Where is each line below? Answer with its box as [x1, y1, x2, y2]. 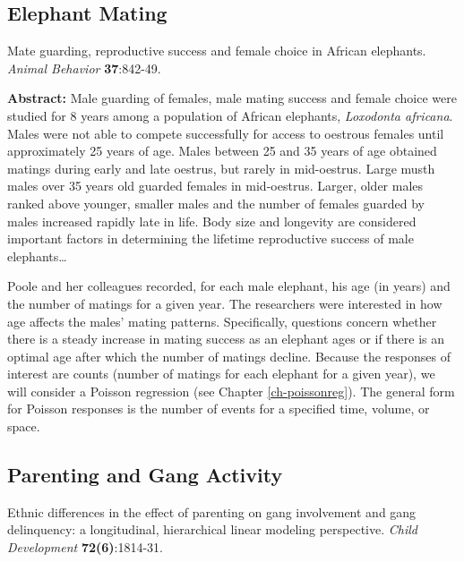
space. [7, 417, 40, 436]
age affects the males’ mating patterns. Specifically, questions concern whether [7, 311, 437, 330]
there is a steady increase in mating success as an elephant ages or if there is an [7, 329, 445, 348]
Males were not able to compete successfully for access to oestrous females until [7, 123, 444, 142]
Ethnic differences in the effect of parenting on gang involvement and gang [7, 502, 417, 521]
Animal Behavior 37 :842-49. [7, 58, 161, 77]
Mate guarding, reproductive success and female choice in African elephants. [7, 41, 426, 60]
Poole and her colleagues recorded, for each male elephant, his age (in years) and [7, 277, 451, 295]
